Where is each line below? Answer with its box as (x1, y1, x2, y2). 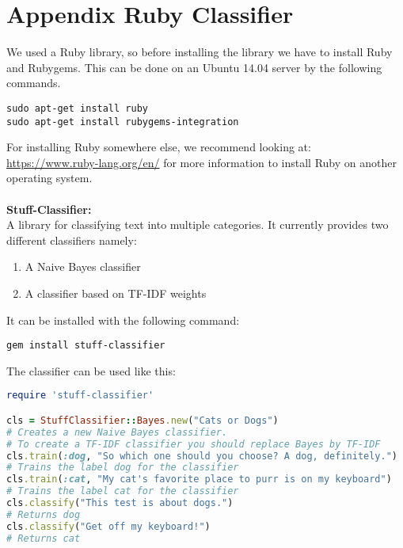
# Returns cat (6, 532, 81, 544)
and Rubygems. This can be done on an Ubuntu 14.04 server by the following (6, 59, 382, 75)
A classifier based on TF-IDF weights (25, 284, 207, 301)
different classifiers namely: (6, 231, 137, 248)
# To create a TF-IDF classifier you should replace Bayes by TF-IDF (6, 438, 381, 450)
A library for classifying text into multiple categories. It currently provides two (6, 216, 389, 233)
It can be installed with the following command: (6, 311, 240, 328)
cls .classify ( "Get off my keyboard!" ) (6, 520, 211, 532)
